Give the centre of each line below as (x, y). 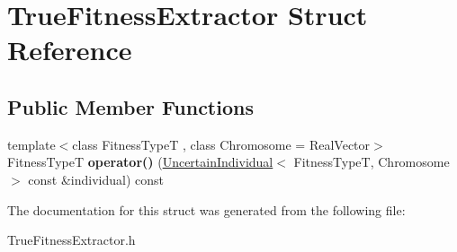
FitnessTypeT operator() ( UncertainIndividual (140, 162)
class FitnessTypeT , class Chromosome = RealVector (221, 144)
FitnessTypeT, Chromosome (372, 162)
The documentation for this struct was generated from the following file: (206, 209)
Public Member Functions (130, 106)
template (31, 144)
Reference (70, 50)
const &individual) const (96, 179)
